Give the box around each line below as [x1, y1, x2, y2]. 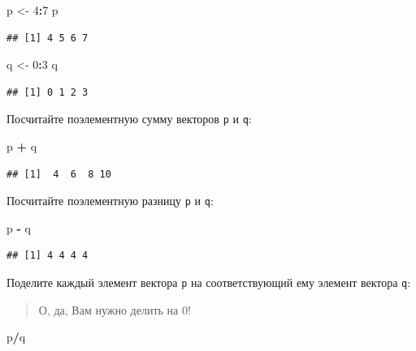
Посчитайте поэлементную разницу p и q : [6, 192, 214, 209]
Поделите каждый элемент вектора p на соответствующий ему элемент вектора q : [6, 274, 411, 291]
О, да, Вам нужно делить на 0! [38, 301, 191, 318]
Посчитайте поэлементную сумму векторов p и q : [6, 110, 252, 127]
